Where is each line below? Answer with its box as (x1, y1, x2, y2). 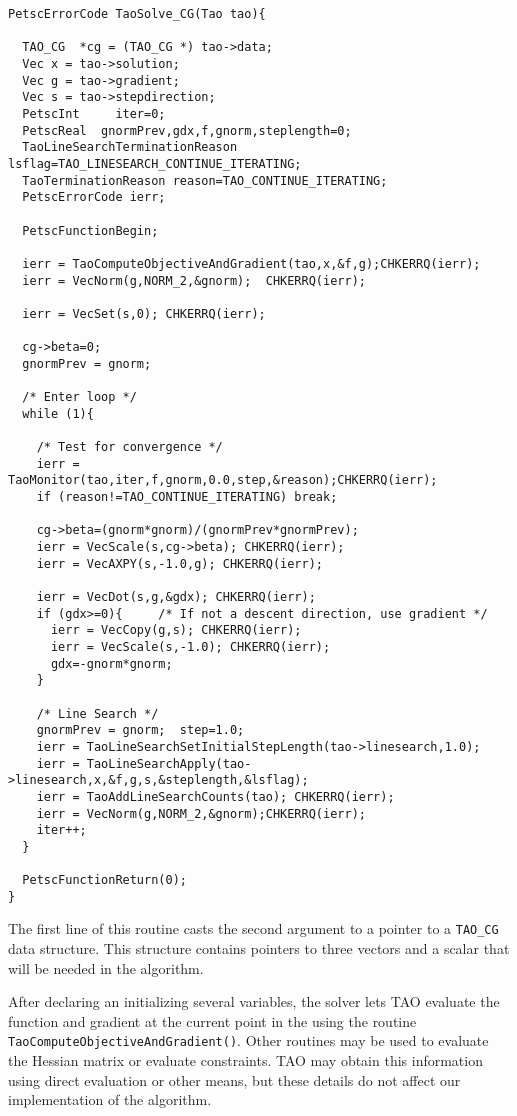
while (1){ (22, 406, 94, 421)
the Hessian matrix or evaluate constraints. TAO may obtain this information (8, 1050, 483, 1071)
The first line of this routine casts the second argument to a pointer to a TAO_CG (8, 918, 499, 939)
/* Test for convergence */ (36, 440, 223, 455)
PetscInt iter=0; (22, 106, 166, 121)
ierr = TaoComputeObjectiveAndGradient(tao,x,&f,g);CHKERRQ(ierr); (22, 256, 481, 271)
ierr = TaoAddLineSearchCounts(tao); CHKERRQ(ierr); (36, 789, 395, 804)
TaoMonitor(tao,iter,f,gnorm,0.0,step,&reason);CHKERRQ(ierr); (8, 473, 438, 488)
